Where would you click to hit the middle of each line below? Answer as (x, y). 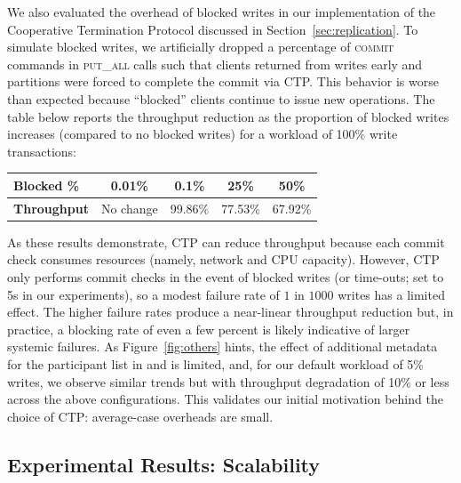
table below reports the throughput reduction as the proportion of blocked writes (228, 116)
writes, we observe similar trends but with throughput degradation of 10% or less (228, 381)
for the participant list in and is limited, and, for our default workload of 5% (216, 363)
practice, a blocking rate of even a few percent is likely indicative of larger (209, 329)
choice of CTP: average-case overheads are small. (140, 416)
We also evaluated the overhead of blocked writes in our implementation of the (222, 12)
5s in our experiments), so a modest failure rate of (143, 294)
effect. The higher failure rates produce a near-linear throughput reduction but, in (230, 312)
